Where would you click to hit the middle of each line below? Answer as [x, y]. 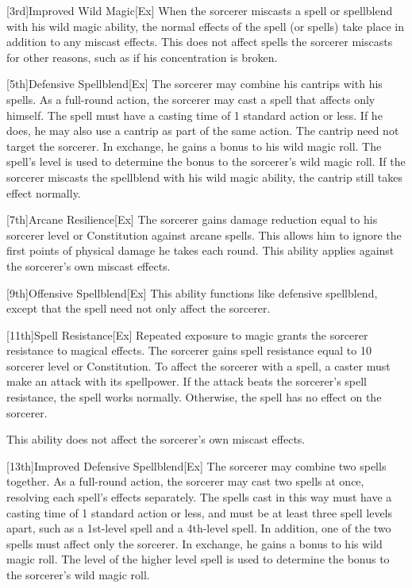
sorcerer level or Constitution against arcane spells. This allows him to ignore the [204, 234]
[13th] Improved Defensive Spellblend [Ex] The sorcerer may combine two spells [196, 465]
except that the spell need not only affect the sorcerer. [139, 308]
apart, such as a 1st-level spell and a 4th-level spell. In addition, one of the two [199, 528]
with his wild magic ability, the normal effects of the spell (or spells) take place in [205, 26]
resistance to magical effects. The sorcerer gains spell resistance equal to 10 [189, 350]
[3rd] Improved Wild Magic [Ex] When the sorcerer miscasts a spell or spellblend [200, 10]
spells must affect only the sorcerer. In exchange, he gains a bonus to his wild [194, 543]
